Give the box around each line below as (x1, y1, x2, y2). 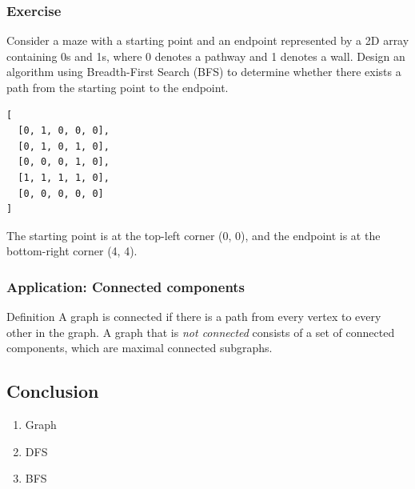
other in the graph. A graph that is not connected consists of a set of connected (6, 323, 395, 340)
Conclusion (6, 379, 99, 403)
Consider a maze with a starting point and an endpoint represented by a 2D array (6, 32, 409, 49)
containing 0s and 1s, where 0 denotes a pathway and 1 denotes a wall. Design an (6, 47, 405, 64)
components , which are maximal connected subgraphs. (6, 339, 273, 356)
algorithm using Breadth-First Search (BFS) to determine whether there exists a (6, 63, 401, 80)
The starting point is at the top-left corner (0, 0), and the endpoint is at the (6, 226, 381, 243)
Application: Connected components (6, 276, 245, 296)
